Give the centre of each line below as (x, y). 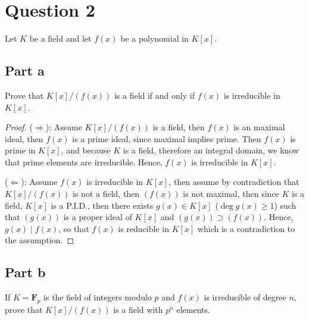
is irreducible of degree (245, 297)
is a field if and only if (154, 95)
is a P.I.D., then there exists (102, 205)
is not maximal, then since (231, 194)
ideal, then (24, 138)
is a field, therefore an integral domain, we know (211, 150)
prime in (20, 150)
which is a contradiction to (246, 228)
